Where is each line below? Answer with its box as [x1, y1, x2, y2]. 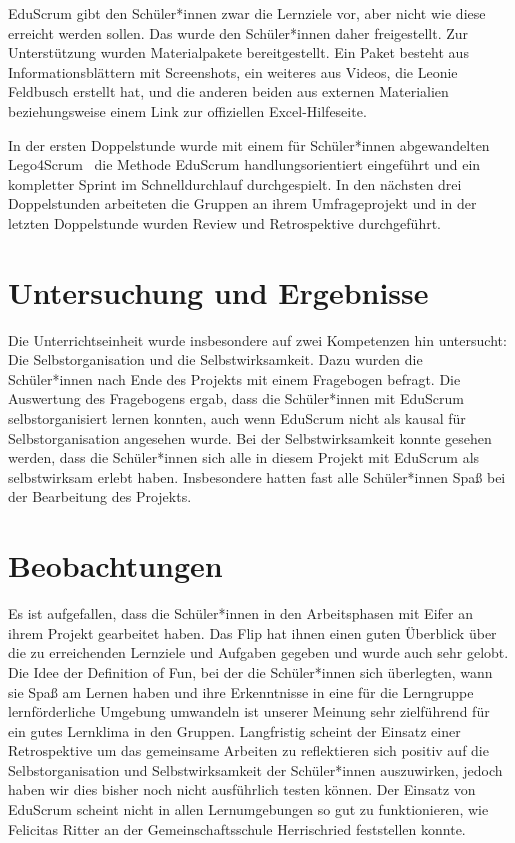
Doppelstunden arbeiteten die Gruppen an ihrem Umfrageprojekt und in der [8, 193, 477, 214]
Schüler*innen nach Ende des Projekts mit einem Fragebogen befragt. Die [8, 368, 461, 389]
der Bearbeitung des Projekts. [8, 486, 192, 507]
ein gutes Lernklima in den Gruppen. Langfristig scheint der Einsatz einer [8, 720, 461, 741]
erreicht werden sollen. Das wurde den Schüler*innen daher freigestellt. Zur [8, 22, 469, 43]
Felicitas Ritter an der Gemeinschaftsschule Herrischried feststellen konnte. [8, 818, 466, 839]
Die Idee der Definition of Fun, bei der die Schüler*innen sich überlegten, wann [8, 661, 493, 682]
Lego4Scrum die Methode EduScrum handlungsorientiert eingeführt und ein [8, 154, 481, 175]
